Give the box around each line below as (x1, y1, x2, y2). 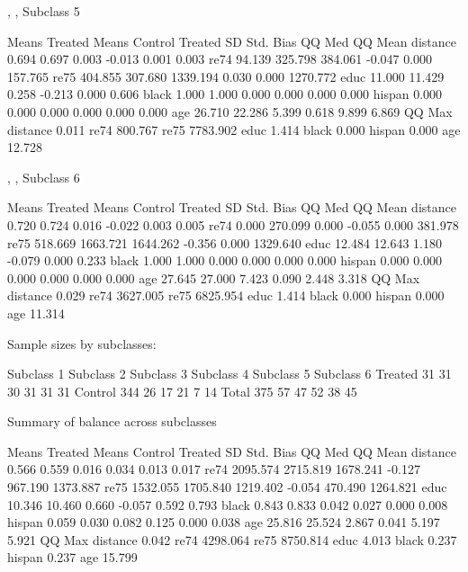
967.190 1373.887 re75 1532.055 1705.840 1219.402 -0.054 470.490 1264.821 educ (7, 478, 447, 496)
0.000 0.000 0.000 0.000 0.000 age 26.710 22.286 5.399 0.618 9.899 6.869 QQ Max (7, 102, 453, 121)
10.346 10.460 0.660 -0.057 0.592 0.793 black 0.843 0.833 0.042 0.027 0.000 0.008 (7, 495, 448, 514)
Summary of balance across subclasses (7, 412, 217, 431)
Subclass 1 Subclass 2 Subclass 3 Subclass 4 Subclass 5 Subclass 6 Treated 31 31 (7, 364, 452, 383)
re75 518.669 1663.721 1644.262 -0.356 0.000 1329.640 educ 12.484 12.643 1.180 (7, 233, 443, 252)
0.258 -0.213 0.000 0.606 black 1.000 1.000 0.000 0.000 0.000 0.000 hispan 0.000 (7, 85, 443, 103)
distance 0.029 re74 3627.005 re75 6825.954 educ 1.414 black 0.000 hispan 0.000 (7, 286, 445, 305)
